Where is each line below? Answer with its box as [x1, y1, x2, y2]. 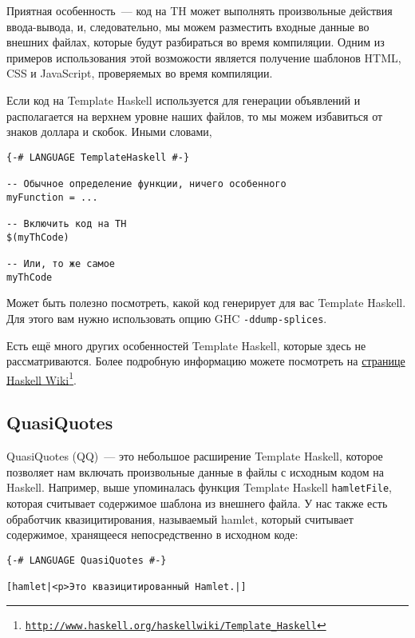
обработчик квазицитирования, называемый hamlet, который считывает [6, 510, 354, 527]
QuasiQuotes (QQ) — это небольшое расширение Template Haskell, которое [6, 448, 383, 465]
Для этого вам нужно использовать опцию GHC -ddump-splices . [6, 309, 327, 326]
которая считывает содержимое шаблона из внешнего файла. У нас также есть [6, 495, 388, 512]
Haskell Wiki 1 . [6, 369, 77, 388]
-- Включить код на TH [6, 218, 127, 230]
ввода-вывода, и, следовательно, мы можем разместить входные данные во [6, 18, 370, 34]
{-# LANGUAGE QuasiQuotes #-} [6, 554, 167, 566]
